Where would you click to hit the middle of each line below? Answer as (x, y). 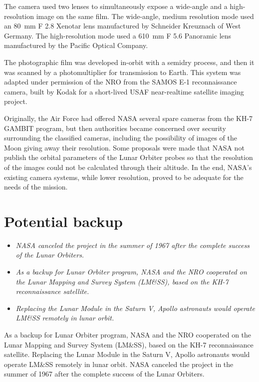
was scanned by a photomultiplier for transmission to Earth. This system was (123, 72)
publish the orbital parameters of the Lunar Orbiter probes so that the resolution (129, 157)
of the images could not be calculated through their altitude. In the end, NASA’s (128, 167)
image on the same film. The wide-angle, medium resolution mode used (145, 16)
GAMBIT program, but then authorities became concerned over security (115, 128)
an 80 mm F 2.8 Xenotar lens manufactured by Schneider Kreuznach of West (123, 26)
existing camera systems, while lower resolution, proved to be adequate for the (124, 177)
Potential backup (63, 221)
